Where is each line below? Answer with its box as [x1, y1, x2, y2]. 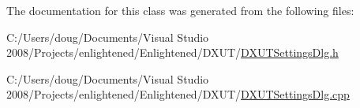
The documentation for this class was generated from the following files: [6, 2, 354, 18]
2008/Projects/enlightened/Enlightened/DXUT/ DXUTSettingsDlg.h [6, 44, 339, 61]
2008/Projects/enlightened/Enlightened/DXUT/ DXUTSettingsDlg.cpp [6, 86, 350, 102]
